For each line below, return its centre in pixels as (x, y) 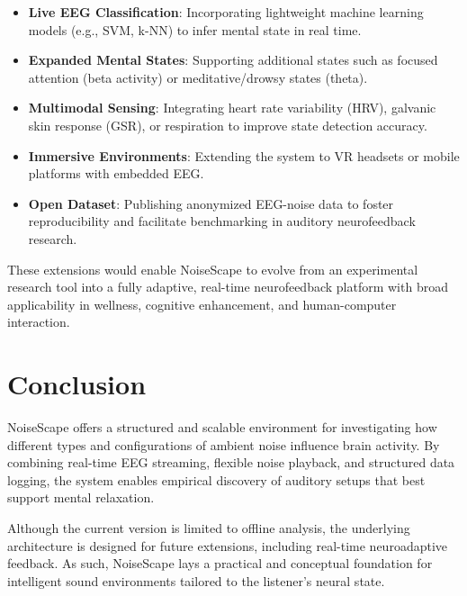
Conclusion (77, 384)
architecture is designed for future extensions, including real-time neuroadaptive (228, 545)
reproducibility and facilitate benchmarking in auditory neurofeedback (222, 221)
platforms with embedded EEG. (116, 173)
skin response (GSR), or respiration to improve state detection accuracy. (228, 125)
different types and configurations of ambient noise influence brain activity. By (224, 444)
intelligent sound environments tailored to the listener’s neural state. (196, 580)
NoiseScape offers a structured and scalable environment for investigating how (222, 427)
